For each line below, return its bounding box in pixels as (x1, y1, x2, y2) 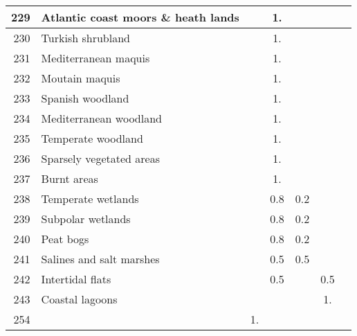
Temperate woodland (41, 130, 143, 146)
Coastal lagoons (41, 291, 118, 307)
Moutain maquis (41, 70, 120, 86)
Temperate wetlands (41, 191, 139, 206)
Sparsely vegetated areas (41, 150, 160, 166)
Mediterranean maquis (41, 50, 150, 66)
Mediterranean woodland (41, 110, 162, 126)
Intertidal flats (41, 271, 111, 287)
